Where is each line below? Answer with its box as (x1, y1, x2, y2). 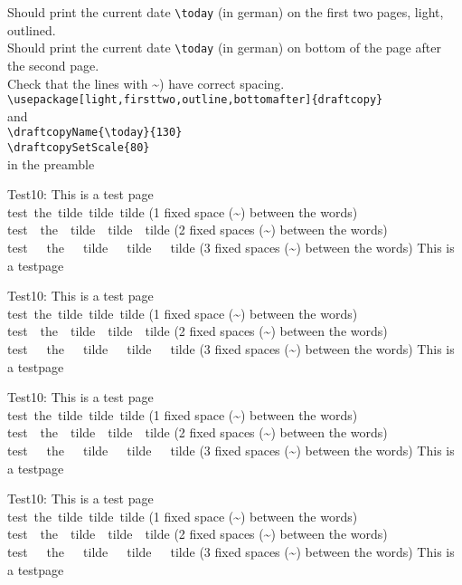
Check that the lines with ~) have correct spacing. (7, 73, 285, 92)
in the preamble (7, 154, 95, 173)
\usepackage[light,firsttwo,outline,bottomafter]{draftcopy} (7, 93, 383, 107)
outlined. (7, 20, 56, 39)
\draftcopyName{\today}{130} (7, 126, 183, 139)
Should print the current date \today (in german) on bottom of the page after (7, 38, 441, 57)
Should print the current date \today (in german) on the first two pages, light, (7, 3, 444, 21)
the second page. (7, 55, 99, 74)
